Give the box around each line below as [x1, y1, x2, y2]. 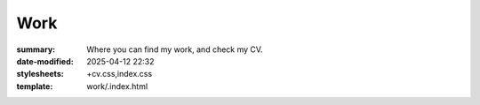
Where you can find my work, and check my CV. [86, 44, 263, 55]
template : [16, 80, 53, 92]
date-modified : [16, 56, 75, 66]
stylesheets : [16, 69, 64, 79]
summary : [16, 44, 56, 55]
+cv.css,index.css [86, 69, 153, 79]
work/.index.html [86, 80, 148, 92]
